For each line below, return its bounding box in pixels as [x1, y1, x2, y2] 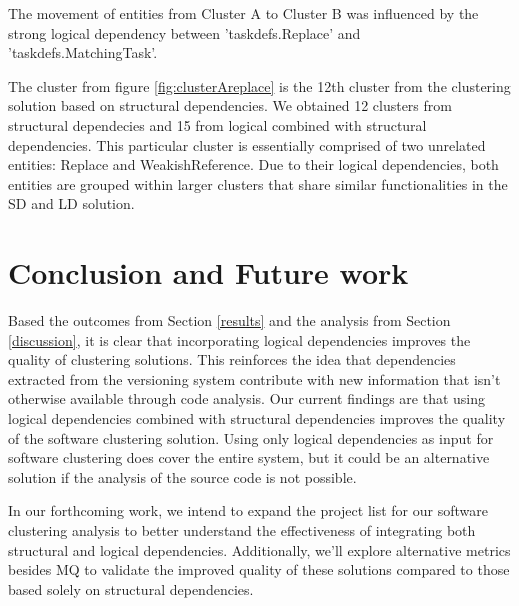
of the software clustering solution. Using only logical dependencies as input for [8, 427, 494, 448]
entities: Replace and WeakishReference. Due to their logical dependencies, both [8, 154, 499, 175]
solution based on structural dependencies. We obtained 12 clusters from [8, 95, 452, 116]
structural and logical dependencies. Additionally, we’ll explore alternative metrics [8, 539, 511, 560]
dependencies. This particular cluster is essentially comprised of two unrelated [8, 134, 486, 155]
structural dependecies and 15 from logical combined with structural [8, 114, 427, 135]
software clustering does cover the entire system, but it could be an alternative [8, 447, 490, 468]
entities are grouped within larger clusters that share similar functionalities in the [8, 173, 508, 194]
